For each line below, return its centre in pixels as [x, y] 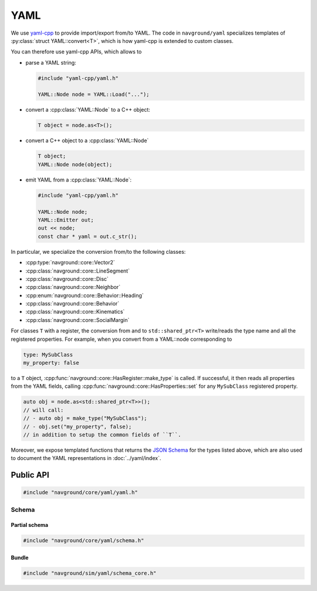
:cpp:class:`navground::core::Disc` [67, 278]
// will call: [43, 410]
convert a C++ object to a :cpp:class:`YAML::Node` [87, 140]
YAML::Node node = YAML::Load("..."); [94, 95]
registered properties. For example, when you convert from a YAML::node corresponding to [122, 339]
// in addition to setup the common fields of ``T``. [102, 434]
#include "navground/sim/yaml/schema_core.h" [90, 573]
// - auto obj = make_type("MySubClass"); [85, 418]
